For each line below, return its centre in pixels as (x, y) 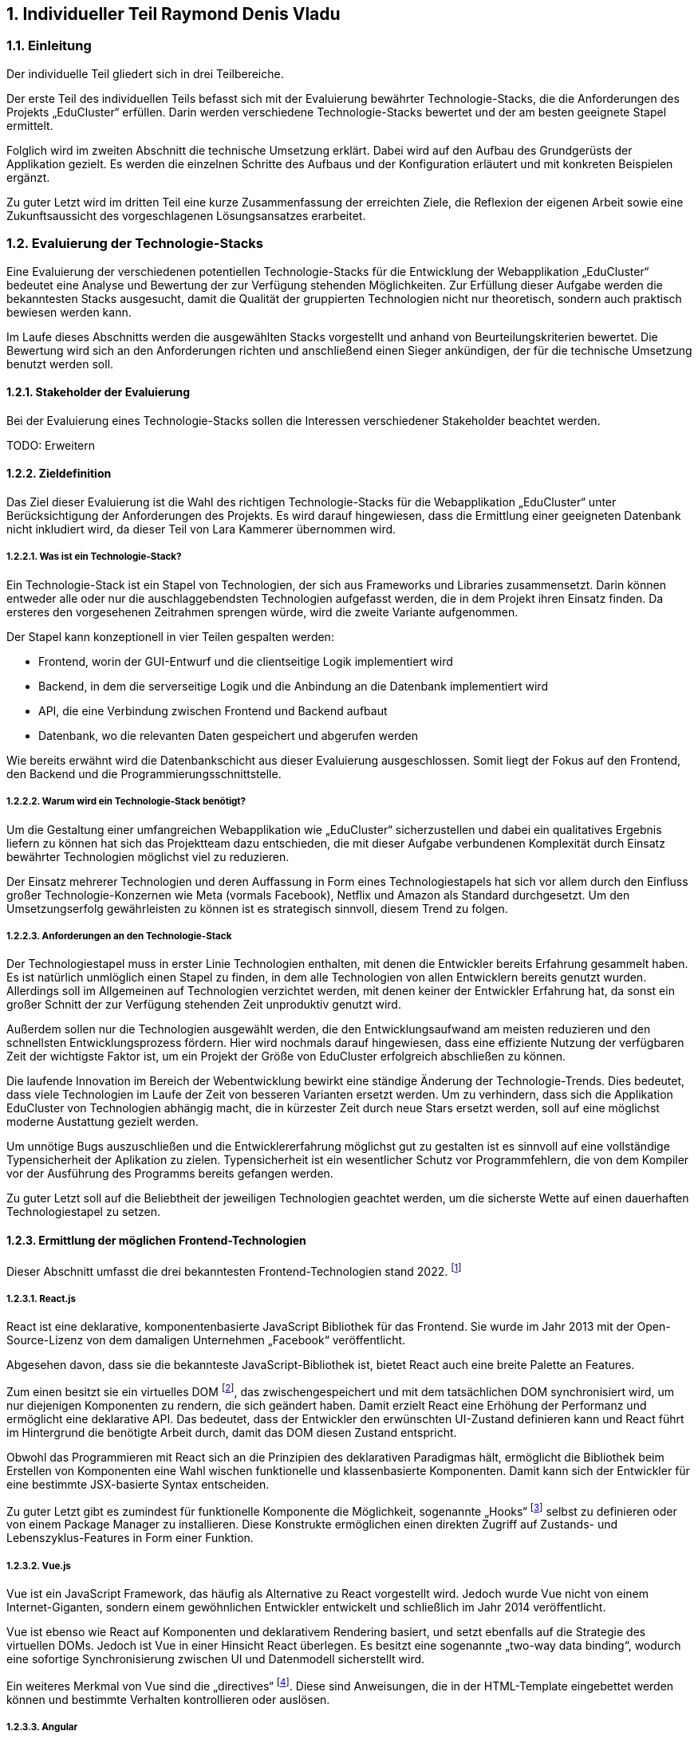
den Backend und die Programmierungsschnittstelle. (144, 773)
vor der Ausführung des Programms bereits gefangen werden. (170, 1174)
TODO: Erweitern (51, 445)
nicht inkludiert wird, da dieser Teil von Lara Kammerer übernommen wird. (201, 529)
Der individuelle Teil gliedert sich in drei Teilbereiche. (145, 73)
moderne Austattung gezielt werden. (103, 1122)
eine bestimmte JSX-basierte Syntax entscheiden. (138, 1484)
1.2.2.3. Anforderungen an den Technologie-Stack (119, 936)
